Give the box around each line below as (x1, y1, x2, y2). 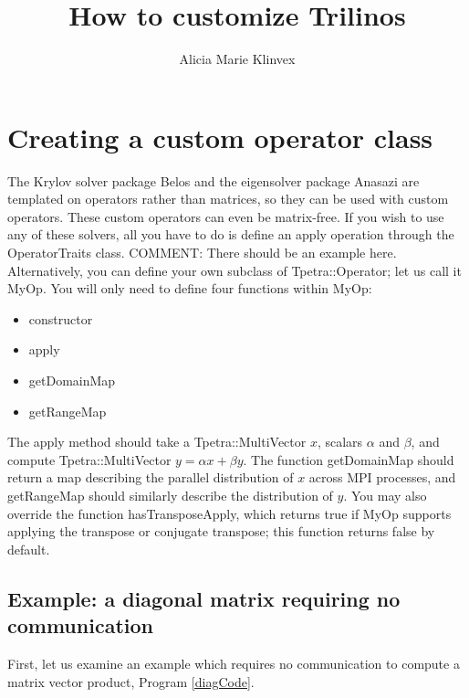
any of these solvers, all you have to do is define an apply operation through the (7, 225, 454, 244)
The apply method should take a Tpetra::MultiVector (7, 432, 307, 451)
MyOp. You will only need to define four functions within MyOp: (7, 279, 372, 298)
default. (7, 539, 50, 558)
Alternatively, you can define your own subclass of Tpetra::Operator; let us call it (7, 260, 462, 280)
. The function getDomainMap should (243, 449, 454, 469)
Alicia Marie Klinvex (179, 49, 296, 69)
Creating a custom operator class (7, 118, 433, 155)
